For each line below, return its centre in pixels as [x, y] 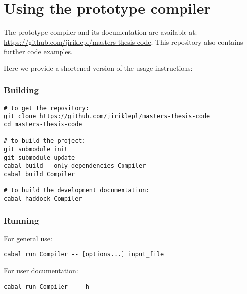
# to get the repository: [47, 108]
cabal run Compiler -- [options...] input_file [84, 255]
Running [22, 220]
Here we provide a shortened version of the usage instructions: [98, 68]
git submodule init [36, 149]
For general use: [28, 238]
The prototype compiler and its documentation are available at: [101, 32]
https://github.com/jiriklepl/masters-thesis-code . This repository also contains [123, 41]
